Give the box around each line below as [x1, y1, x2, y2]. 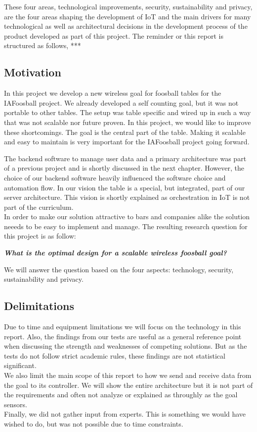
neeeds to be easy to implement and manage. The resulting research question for [4, 221, 248, 231]
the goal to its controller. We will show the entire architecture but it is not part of [4, 379, 253, 390]
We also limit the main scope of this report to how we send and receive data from [4, 370, 252, 380]
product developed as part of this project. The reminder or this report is [4, 30, 223, 41]
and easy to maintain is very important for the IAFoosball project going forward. [4, 136, 250, 147]
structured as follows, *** [4, 40, 81, 51]
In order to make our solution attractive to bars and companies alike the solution [4, 211, 250, 222]
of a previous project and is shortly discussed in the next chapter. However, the [4, 163, 244, 173]
